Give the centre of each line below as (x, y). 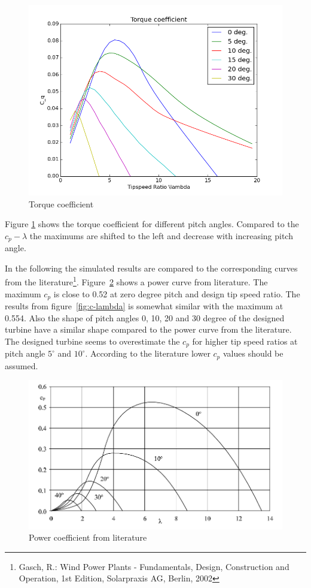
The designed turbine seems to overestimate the (92, 341)
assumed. (22, 365)
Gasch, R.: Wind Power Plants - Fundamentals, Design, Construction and (154, 566)
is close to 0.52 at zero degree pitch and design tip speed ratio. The (177, 293)
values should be (253, 353)
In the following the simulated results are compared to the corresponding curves (151, 268)
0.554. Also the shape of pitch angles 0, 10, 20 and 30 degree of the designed (145, 317)
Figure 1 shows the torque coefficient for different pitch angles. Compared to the (152, 224)
